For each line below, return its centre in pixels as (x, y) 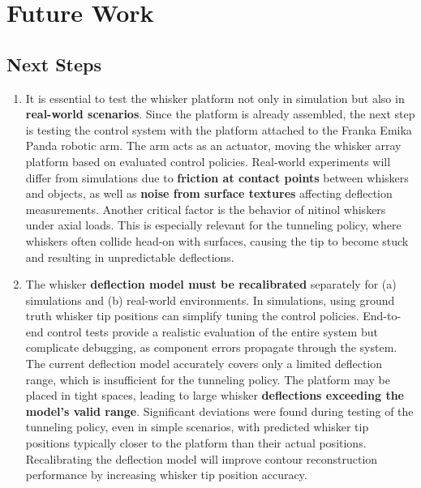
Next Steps (54, 64)
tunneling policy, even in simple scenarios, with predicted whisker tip (197, 427)
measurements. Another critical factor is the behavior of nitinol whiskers (206, 209)
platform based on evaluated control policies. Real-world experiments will (208, 161)
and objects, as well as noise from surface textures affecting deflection (209, 193)
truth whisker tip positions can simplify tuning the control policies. (192, 316)
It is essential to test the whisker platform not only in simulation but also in (215, 98)
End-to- (382, 316)
